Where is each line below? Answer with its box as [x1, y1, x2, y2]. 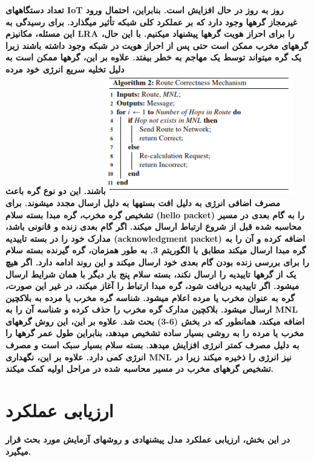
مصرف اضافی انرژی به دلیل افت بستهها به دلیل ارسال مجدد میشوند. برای [5, 196, 280, 209]
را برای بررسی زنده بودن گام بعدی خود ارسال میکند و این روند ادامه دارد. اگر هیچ [5, 255, 309, 268]
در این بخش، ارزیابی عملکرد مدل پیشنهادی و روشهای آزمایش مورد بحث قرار [5, 432, 290, 445]
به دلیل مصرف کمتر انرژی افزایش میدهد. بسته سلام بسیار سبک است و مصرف [5, 339, 299, 351]
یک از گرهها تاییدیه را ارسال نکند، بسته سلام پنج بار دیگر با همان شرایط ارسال [5, 267, 296, 280]
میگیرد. [5, 444, 31, 457]
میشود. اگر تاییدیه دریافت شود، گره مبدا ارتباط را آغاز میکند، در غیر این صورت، [5, 279, 299, 292]
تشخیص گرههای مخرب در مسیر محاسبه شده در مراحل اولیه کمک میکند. [5, 362, 274, 375]
